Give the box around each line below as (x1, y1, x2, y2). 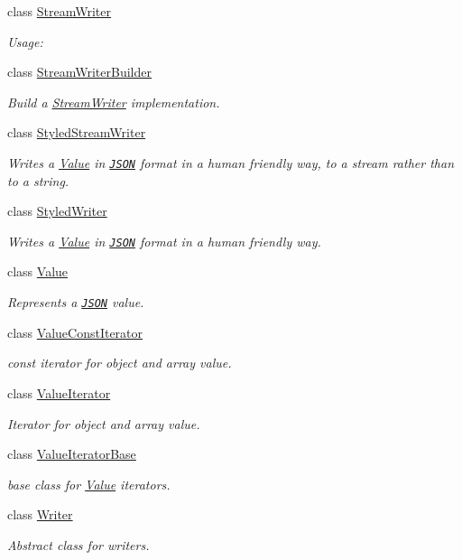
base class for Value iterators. (7, 474, 171, 493)
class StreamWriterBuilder (7, 62, 152, 81)
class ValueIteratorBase (7, 444, 136, 463)
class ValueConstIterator (7, 322, 143, 341)
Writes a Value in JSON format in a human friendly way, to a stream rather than (7, 153, 454, 172)
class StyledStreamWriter (7, 123, 146, 142)
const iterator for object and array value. (7, 353, 232, 372)
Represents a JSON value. (7, 293, 144, 312)
